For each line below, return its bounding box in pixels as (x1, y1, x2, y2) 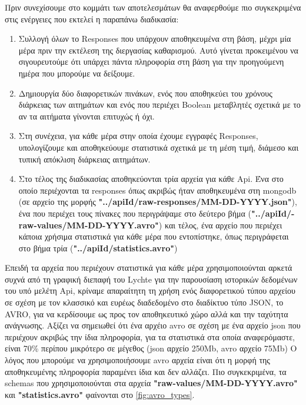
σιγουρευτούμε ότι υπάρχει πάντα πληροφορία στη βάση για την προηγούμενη (18, 55, 284, 68)
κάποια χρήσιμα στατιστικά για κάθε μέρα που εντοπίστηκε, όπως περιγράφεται (18, 230, 289, 243)
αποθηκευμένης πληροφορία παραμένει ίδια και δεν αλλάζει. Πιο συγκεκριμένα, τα (5, 365, 287, 377)
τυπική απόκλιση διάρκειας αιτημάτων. (18, 152, 151, 165)
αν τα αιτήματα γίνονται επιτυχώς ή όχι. (18, 109, 155, 122)
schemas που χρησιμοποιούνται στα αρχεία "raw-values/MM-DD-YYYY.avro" (5, 377, 298, 389)
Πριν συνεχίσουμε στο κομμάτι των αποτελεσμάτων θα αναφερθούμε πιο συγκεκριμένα (5, 1, 301, 13)
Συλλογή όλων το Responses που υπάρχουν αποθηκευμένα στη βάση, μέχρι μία (18, 32, 291, 45)
